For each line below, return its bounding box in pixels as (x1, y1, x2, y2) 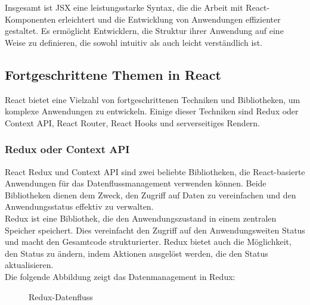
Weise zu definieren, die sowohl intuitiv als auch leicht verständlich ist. (5, 36, 263, 48)
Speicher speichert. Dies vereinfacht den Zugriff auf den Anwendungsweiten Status (5, 223, 305, 236)
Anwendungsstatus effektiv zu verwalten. (5, 200, 154, 213)
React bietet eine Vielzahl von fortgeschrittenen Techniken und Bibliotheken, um (5, 93, 300, 105)
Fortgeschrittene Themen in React (5, 65, 221, 83)
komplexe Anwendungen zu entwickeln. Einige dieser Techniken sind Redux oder (5, 105, 299, 117)
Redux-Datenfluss (29, 290, 93, 303)
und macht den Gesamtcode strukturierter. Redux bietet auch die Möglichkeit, (5, 235, 292, 248)
